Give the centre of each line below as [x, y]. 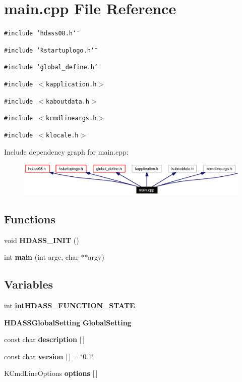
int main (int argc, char [41, 257]
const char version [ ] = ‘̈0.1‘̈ [49, 356]
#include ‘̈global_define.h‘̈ [51, 67]
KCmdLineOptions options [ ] [51, 373]
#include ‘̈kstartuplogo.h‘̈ [49, 50]
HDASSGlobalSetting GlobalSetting [68, 322]
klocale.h [62, 136]
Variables [29, 284]
